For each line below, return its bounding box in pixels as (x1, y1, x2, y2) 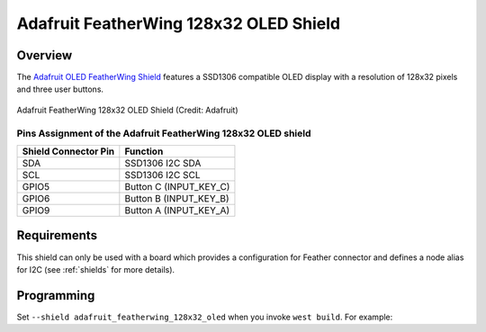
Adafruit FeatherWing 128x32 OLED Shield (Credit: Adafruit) (16, 104, 238, 115)
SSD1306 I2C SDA (124, 157, 202, 169)
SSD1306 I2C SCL (124, 168, 201, 181)
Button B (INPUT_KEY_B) (124, 192, 229, 204)
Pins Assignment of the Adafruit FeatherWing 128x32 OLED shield (16, 127, 311, 139)
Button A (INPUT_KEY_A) (124, 203, 230, 216)
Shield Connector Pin (22, 145, 115, 157)
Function (124, 145, 164, 157)
